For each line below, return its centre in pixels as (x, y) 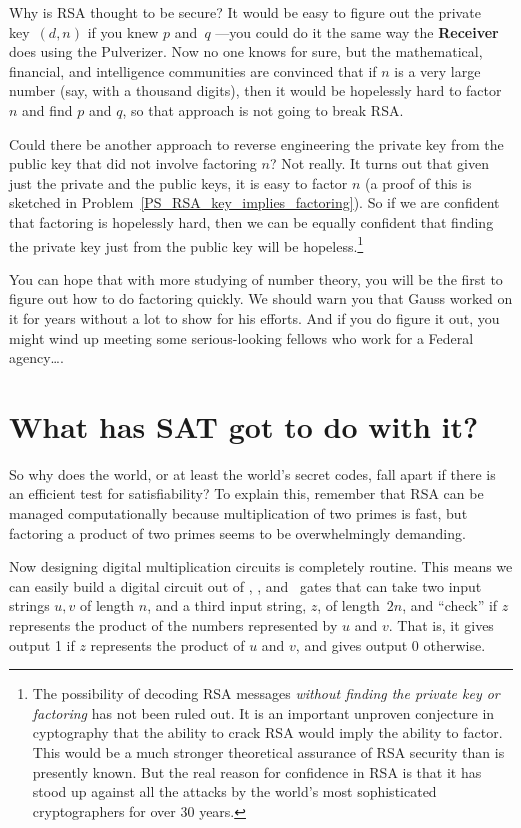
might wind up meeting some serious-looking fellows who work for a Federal (241, 337)
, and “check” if (450, 605)
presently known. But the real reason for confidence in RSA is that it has (257, 771)
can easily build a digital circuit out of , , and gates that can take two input (245, 585)
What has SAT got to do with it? (244, 425)
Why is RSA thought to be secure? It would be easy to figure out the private (245, 12)
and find (47, 109)
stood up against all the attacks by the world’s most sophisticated (234, 791)
